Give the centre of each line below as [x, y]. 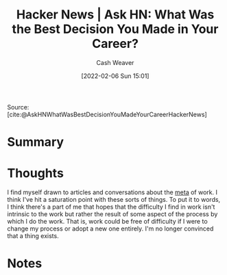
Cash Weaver [115, 62]
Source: [18, 107]
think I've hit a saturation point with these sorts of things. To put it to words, [114, 200]
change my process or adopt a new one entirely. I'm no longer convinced [110, 228]
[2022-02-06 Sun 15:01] [115, 76]
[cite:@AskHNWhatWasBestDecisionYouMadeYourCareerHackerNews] [107, 114]
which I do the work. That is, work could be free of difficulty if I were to [107, 222]
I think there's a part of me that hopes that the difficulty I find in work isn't [111, 207]
